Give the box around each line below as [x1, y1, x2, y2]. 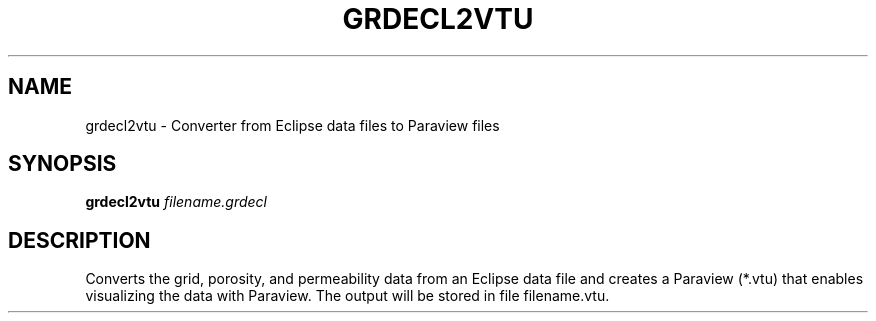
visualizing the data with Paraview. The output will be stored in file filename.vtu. [85, 287, 610, 305]
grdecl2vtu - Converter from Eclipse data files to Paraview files [85, 116, 500, 134]
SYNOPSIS [8, 151, 117, 177]
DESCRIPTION [8, 227, 151, 253]
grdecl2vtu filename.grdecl [85, 193, 267, 211]
